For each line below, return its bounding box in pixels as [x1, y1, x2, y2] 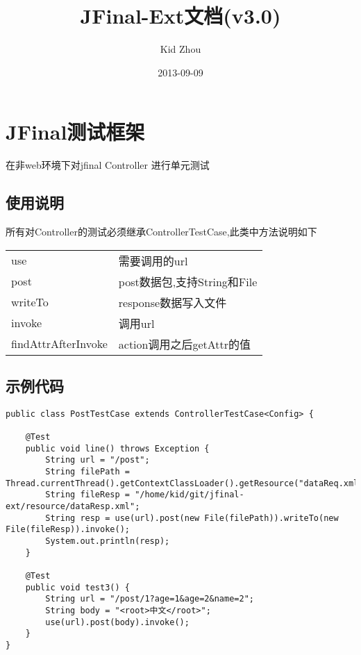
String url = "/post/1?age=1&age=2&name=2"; [45, 594, 254, 604]
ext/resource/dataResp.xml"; [6, 501, 140, 512]
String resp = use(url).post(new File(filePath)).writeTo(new [45, 513, 339, 523]
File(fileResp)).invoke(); [6, 524, 130, 535]
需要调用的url [118, 252, 188, 269]
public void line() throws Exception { [25, 443, 210, 454]
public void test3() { [25, 582, 130, 592]
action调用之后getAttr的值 [118, 335, 251, 352]
